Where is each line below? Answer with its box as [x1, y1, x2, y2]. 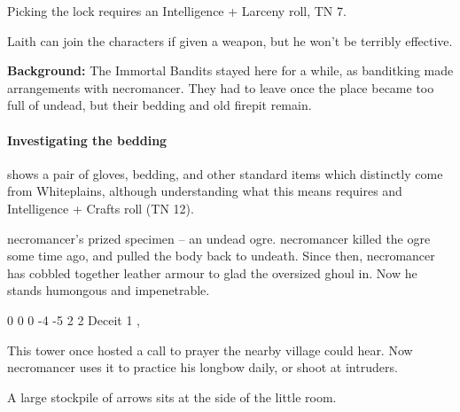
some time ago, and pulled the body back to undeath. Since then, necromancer [7, 246, 435, 265]
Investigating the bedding [7, 130, 168, 149]
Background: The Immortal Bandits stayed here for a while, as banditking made [7, 61, 454, 80]
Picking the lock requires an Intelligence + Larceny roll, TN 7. [7, 2, 347, 19]
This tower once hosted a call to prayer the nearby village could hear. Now [7, 340, 413, 359]
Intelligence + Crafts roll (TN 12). [7, 198, 194, 217]
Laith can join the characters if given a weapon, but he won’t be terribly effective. [7, 31, 453, 50]
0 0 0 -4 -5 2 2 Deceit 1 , [7, 310, 140, 329]
